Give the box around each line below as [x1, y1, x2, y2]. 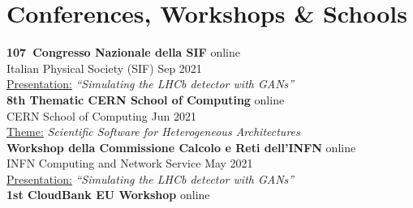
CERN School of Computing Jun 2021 [6, 107, 196, 124]
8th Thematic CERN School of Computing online [6, 91, 285, 108]
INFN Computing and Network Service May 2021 [6, 155, 253, 172]
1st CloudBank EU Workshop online [6, 186, 210, 203]
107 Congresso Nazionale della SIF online [6, 44, 240, 61]
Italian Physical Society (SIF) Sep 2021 [6, 59, 202, 76]
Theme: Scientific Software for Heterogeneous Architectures [6, 123, 300, 140]
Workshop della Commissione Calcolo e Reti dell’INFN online [6, 138, 356, 155]
